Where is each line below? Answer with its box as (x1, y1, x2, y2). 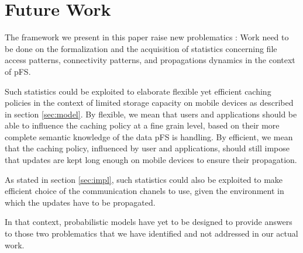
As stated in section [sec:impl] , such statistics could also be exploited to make (5, 173, 283, 185)
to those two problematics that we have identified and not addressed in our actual (5, 227, 298, 240)
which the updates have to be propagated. (5, 196, 156, 208)
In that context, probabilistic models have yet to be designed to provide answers (5, 216, 292, 228)
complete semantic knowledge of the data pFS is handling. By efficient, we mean (5, 130, 293, 143)
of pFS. (5, 65, 31, 77)
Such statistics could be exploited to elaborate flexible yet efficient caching (5, 85, 271, 97)
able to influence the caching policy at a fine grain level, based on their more (5, 119, 280, 131)
